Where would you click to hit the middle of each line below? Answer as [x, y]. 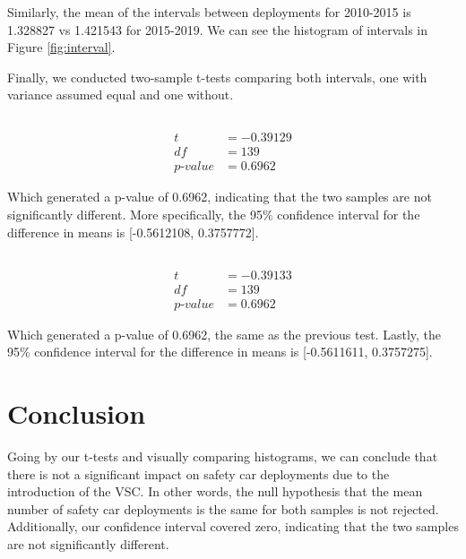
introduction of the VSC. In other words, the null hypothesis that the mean [215, 491]
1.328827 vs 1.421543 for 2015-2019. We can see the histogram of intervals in [217, 29]
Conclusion [77, 413]
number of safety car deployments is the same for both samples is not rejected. [223, 508]
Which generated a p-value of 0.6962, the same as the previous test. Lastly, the [224, 334]
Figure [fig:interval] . [61, 47]
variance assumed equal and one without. [121, 95]
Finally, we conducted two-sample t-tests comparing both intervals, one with [217, 77]
